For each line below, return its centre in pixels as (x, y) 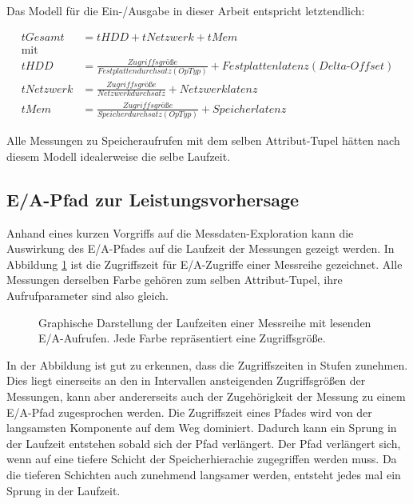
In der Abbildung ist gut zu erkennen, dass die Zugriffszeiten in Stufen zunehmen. (207, 364)
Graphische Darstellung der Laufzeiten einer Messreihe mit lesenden (205, 322)
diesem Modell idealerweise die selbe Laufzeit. (119, 156)
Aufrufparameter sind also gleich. (87, 295)
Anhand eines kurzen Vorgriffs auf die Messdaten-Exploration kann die (180, 232)
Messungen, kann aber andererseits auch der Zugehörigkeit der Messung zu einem (206, 396)
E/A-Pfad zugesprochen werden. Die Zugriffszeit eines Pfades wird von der (189, 412)
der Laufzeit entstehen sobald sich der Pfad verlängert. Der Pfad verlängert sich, (204, 443)
